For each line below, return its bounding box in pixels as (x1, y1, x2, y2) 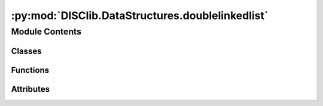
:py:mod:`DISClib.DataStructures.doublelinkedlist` (11, 9, 269, 22)
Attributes (11, 84, 50, 94)
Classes (11, 46, 42, 56)
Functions (11, 65, 50, 75)
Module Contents (11, 26, 82, 37)
